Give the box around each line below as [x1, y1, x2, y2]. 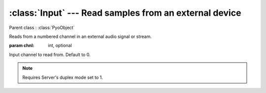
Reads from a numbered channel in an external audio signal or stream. [9, 33, 152, 39]
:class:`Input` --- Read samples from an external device [9, 7, 241, 18]
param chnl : [9, 42, 34, 49]
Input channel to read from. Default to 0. [9, 52, 91, 58]
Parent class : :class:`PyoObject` [9, 25, 75, 31]
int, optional [48, 42, 72, 49]
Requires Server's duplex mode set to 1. [22, 74, 103, 80]
